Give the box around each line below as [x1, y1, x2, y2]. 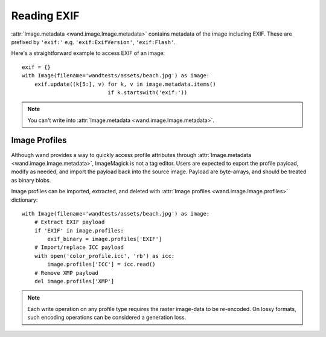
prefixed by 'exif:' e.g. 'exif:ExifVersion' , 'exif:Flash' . [11, 38, 176, 45]
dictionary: [11, 196, 38, 204]
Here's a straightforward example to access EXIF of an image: [11, 50, 165, 57]
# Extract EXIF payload [34, 219, 105, 226]
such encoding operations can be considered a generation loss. [27, 314, 187, 321]
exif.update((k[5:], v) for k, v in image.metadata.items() [34, 80, 217, 88]
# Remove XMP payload [34, 269, 99, 276]
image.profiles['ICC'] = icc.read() [47, 261, 156, 268]
